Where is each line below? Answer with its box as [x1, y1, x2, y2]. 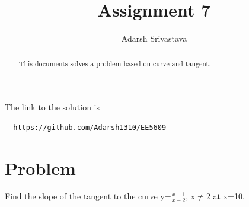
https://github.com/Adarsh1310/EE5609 [13, 123, 167, 132]
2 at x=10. [206, 190, 245, 202]
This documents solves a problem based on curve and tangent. [18, 58, 211, 68]
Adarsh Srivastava [121, 32, 187, 44]
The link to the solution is [5, 101, 100, 113]
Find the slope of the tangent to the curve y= [5, 190, 171, 202]
